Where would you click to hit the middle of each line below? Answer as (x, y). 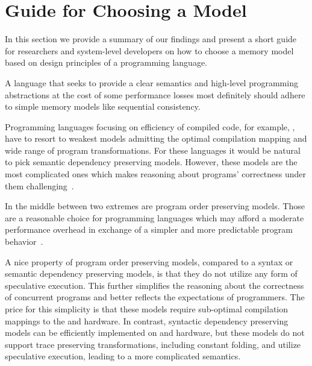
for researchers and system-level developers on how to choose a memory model (149, 50)
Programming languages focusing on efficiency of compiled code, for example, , (150, 126)
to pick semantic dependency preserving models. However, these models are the (151, 162)
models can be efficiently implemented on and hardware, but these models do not (155, 333)
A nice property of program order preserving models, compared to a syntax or (149, 261)
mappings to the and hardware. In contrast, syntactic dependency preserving (147, 320)
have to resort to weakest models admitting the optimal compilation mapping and (156, 138)
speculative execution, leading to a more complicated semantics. (123, 356)
